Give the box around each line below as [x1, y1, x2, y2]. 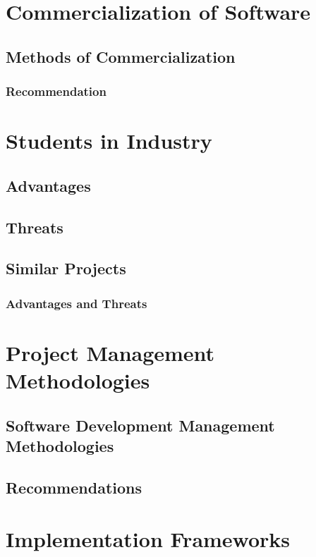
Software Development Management [6, 414, 275, 436]
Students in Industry [6, 126, 212, 155]
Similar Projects [6, 257, 126, 279]
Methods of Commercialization [6, 45, 236, 67]
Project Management [6, 338, 215, 367]
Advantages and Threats [6, 294, 147, 312]
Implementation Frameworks [6, 525, 291, 553]
